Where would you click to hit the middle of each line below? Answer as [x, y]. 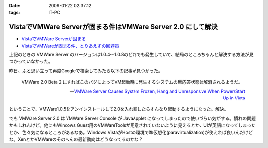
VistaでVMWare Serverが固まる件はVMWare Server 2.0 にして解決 [114, 27]
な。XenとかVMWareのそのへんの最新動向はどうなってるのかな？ [76, 139]
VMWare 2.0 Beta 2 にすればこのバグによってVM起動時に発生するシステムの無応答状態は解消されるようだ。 [132, 82]
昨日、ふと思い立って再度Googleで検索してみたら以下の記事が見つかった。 [86, 71]
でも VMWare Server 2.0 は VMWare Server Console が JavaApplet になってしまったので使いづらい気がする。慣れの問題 [132, 118]
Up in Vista [234, 98]
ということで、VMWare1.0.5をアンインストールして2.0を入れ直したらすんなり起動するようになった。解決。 [119, 109]
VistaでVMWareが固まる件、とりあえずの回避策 [70, 46]
